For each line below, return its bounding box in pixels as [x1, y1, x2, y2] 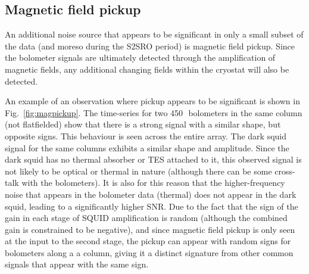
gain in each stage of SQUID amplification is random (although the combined [5, 211, 288, 224]
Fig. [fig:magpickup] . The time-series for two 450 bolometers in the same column [5, 106, 302, 119]
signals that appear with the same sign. [5, 258, 149, 270]
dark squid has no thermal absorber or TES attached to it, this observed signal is [5, 153, 302, 166]
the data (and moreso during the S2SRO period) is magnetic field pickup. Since [5, 39, 295, 52]
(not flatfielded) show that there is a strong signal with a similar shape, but [5, 118, 281, 130]
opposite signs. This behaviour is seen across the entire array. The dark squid [5, 129, 287, 142]
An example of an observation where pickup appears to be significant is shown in [5, 95, 300, 107]
